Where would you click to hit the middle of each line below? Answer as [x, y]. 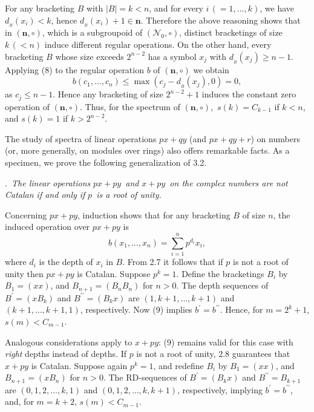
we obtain [211, 69]
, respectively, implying [220, 389]
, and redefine [178, 365]
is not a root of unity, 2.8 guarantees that [213, 354]
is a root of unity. [129, 195]
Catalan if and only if [45, 195]
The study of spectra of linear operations [81, 138]
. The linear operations [48, 182]
